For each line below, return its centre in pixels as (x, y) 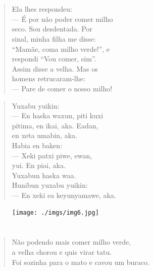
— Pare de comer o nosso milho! (62, 88)
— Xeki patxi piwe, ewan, (52, 155)
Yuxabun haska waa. (44, 175)
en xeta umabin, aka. (44, 135)
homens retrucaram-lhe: (48, 78)
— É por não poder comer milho (62, 19)
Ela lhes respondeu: (42, 9)
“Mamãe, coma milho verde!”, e (61, 48)
